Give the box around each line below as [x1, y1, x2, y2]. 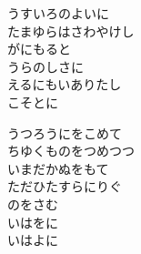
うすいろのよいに [7, 4, 109, 22]
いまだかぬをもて [7, 158, 109, 178]
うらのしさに [7, 56, 84, 76]
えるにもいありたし [7, 75, 122, 94]
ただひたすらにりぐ [7, 177, 122, 196]
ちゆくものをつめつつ [7, 141, 135, 160]
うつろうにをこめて [7, 123, 122, 142]
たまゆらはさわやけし [7, 21, 135, 40]
